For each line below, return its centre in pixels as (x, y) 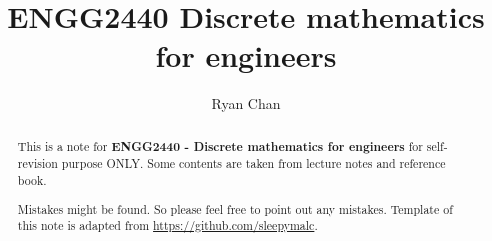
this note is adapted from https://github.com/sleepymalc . (167, 225)
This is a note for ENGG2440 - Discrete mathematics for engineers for (220, 146)
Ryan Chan (246, 103)
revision (37, 163)
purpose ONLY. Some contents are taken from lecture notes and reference (253, 163)
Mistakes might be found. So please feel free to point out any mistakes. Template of (235, 208)
